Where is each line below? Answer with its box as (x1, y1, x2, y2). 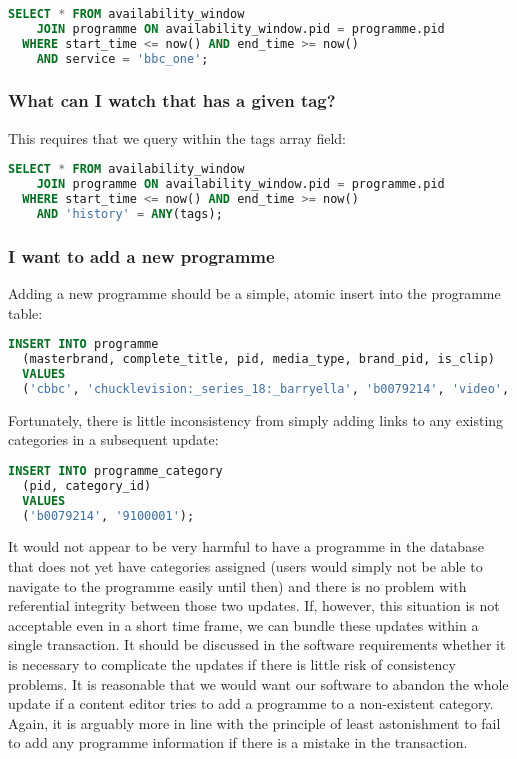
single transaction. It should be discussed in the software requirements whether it (8, 634, 506, 655)
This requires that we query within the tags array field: (8, 127, 346, 148)
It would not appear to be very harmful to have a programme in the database (8, 536, 484, 557)
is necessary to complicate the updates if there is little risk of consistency (8, 653, 456, 674)
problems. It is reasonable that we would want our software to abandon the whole (8, 673, 509, 694)
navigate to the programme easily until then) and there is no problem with (8, 575, 467, 596)
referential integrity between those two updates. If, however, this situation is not (8, 595, 500, 616)
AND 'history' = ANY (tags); (36, 206, 223, 221)
